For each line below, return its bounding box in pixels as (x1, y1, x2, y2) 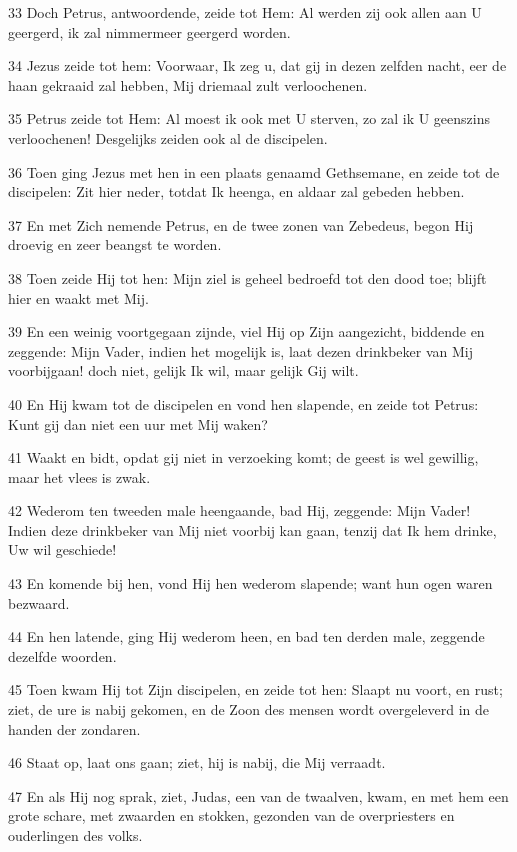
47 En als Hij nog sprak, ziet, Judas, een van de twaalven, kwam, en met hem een (8, 785, 509, 806)
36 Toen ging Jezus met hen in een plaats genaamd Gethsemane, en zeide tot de (8, 161, 500, 182)
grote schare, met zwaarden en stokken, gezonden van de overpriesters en (8, 805, 455, 826)
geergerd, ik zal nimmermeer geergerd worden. (8, 21, 291, 42)
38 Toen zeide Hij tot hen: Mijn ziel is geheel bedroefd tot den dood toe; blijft (8, 267, 487, 288)
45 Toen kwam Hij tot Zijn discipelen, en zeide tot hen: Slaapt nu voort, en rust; (8, 679, 503, 700)
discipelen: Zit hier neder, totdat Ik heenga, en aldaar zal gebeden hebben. (8, 181, 465, 202)
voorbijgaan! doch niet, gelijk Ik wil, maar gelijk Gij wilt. (8, 360, 359, 381)
